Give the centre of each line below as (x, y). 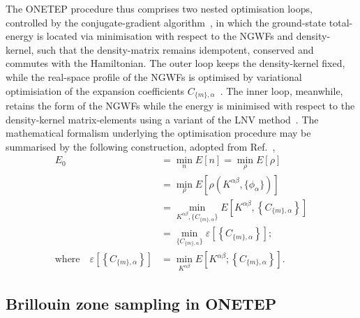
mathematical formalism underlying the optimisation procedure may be (158, 133)
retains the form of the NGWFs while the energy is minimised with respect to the (180, 106)
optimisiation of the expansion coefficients (95, 90)
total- (341, 22)
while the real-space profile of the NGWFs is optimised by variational (154, 76)
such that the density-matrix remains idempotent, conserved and (175, 49)
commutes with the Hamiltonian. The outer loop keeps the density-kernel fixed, (175, 63)
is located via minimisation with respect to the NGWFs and (165, 36)
